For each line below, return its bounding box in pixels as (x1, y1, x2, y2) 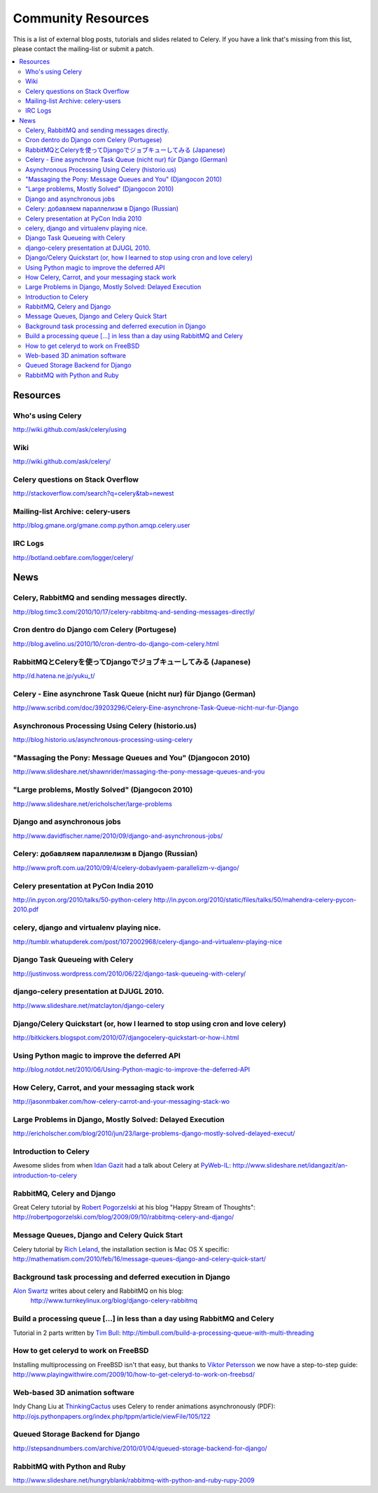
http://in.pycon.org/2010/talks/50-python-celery (13, 895, 153, 904)
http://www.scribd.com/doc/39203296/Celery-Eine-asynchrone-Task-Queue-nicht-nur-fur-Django (13, 703, 299, 712)
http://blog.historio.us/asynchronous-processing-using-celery (13, 736, 192, 744)
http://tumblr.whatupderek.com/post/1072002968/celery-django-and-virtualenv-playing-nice (13, 937, 283, 946)
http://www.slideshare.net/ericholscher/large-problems (13, 799, 173, 808)
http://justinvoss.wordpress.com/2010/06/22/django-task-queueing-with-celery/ (13, 969, 246, 978)
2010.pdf (13, 905, 38, 913)
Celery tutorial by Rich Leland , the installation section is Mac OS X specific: (13, 1245, 230, 1253)
